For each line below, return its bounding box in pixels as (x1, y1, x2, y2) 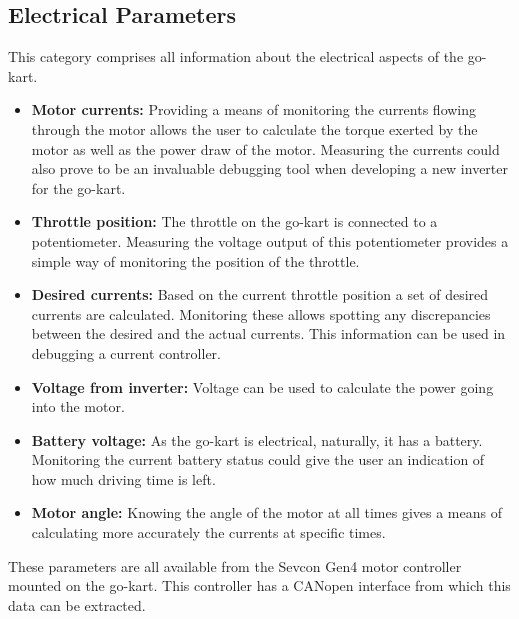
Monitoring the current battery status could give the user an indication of (31, 449, 485, 470)
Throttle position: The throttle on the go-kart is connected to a (31, 211, 438, 232)
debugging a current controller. (31, 342, 221, 363)
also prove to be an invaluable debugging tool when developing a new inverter (31, 158, 509, 179)
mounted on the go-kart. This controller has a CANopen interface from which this (8, 575, 511, 596)
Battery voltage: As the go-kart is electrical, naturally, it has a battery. (31, 429, 483, 450)
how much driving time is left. (31, 468, 216, 489)
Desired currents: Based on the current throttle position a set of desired (31, 284, 489, 305)
